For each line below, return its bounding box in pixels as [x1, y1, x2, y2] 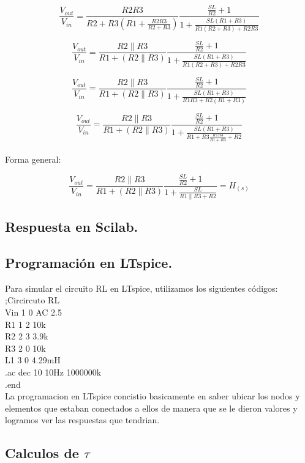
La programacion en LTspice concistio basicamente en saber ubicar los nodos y [5, 390, 300, 402]
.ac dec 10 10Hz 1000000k [5, 365, 102, 378]
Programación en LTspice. [5, 253, 173, 272]
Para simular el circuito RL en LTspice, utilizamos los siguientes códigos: [5, 281, 278, 294]
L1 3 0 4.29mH [5, 354, 61, 366]
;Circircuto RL [5, 294, 60, 306]
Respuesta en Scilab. [5, 217, 138, 236]
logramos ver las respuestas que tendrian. [5, 413, 160, 426]
